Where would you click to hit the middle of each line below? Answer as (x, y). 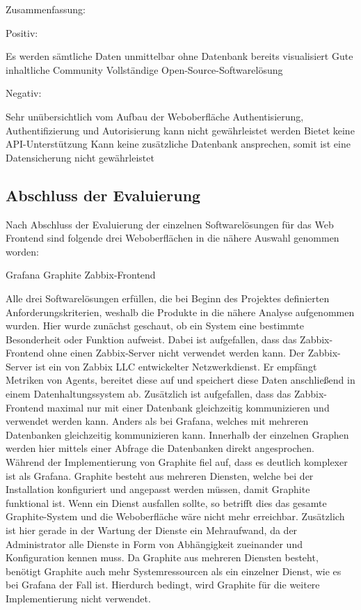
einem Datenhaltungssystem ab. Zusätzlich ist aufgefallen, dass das (149, 394)
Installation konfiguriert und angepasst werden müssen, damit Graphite (158, 489)
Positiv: (22, 32)
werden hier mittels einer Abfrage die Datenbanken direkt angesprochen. (160, 448)
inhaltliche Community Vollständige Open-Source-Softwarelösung (144, 69)
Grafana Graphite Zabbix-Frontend (81, 275)
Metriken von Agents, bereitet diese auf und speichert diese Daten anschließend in (180, 380)
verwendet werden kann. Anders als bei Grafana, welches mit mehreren (157, 421)
